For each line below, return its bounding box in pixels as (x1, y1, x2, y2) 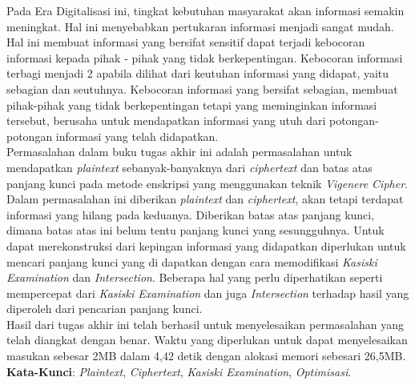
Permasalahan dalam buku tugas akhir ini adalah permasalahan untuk (6, 143, 353, 160)
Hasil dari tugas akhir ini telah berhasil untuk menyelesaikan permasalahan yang (6, 315, 405, 332)
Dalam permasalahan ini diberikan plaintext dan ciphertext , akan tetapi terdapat (6, 190, 404, 207)
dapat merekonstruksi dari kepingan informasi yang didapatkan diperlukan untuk (6, 237, 406, 254)
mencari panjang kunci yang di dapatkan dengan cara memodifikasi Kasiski (6, 253, 377, 270)
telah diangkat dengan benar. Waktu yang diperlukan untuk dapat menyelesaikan (6, 331, 408, 348)
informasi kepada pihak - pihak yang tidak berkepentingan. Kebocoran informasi (6, 49, 403, 66)
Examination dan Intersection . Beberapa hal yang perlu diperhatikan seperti (6, 269, 383, 286)
